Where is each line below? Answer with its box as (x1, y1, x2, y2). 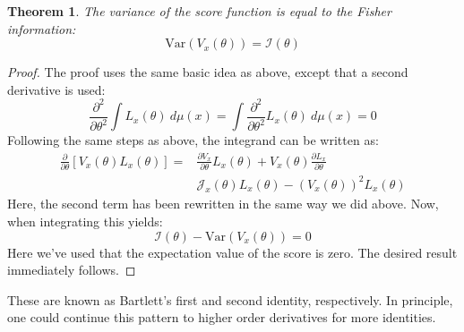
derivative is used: (7, 80, 106, 98)
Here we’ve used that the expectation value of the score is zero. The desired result (7, 243, 458, 261)
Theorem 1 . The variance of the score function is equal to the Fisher (7, 2, 391, 20)
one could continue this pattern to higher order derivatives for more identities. (7, 308, 436, 327)
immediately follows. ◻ (7, 260, 136, 279)
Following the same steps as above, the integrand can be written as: (7, 131, 379, 149)
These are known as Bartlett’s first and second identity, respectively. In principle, (7, 290, 453, 309)
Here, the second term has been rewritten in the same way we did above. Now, (7, 194, 439, 213)
